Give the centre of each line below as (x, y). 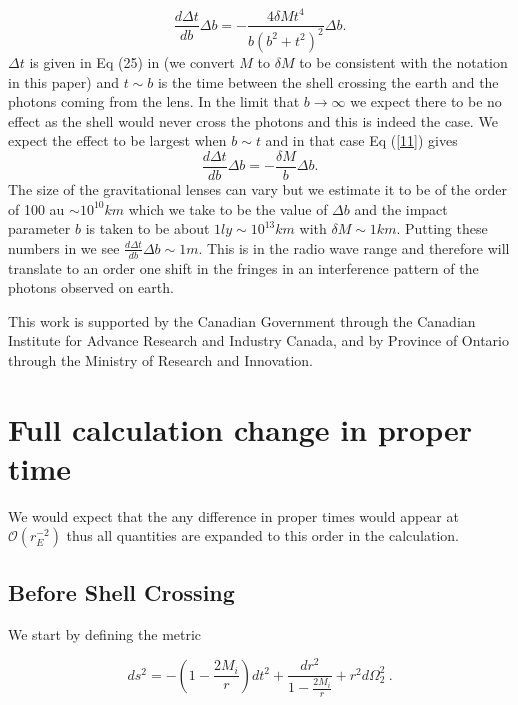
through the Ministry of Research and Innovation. (161, 359)
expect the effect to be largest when (117, 140)
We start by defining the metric (105, 633)
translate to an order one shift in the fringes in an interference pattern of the (243, 267)
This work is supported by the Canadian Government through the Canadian (242, 320)
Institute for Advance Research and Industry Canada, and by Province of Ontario (258, 340)
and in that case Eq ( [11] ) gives (361, 140)
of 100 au (36, 208)
